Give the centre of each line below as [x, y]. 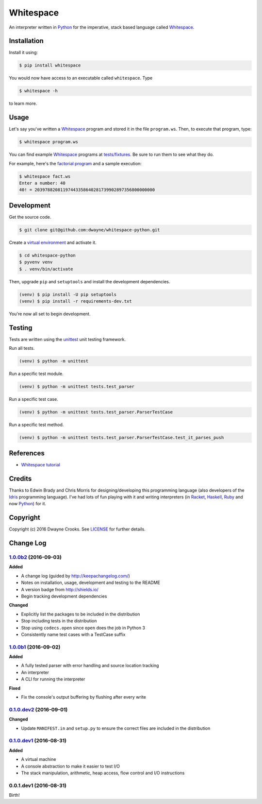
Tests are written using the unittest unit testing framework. [67, 339]
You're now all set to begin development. [50, 314]
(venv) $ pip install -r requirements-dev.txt [75, 301]
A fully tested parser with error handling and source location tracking [90, 666]
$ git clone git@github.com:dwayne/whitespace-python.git [90, 230]
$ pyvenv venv [36, 262]
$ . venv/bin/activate [46, 269]
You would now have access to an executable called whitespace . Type [81, 78]
